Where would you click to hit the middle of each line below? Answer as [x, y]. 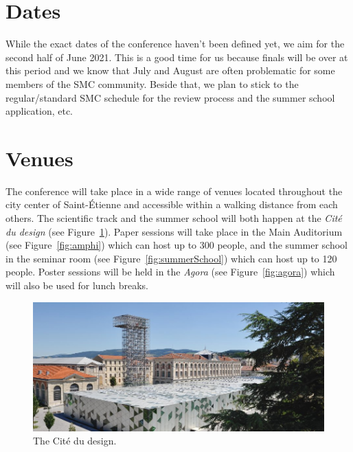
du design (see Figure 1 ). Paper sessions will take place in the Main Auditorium [174, 231]
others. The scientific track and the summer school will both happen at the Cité [174, 218]
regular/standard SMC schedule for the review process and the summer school [170, 97]
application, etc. [39, 111]
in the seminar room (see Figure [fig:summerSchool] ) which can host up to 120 [171, 258]
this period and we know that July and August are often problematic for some [170, 70]
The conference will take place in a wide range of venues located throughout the [174, 191]
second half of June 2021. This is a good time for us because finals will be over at [177, 57]
